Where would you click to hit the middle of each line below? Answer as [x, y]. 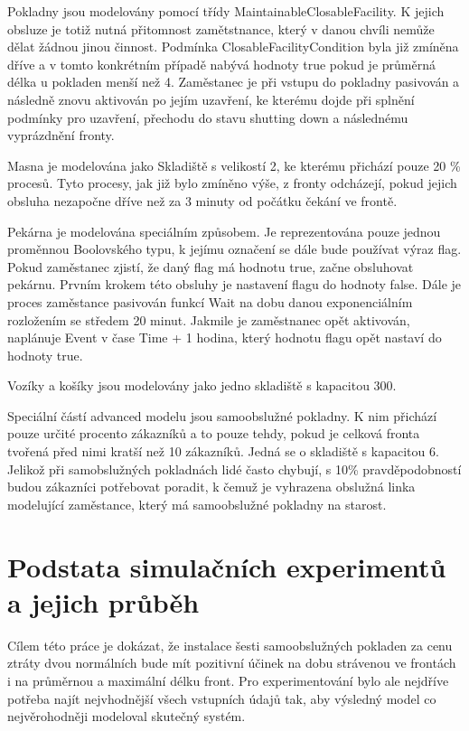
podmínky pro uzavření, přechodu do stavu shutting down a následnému [208, 117]
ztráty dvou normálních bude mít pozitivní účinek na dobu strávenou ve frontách [232, 663]
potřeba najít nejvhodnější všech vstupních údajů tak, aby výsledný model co [222, 698]
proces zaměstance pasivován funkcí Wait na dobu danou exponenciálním [210, 301]
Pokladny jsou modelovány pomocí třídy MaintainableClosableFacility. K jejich [226, 11]
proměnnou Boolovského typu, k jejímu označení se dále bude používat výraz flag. [234, 249]
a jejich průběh [103, 601]
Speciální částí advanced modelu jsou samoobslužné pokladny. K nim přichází [222, 415]
